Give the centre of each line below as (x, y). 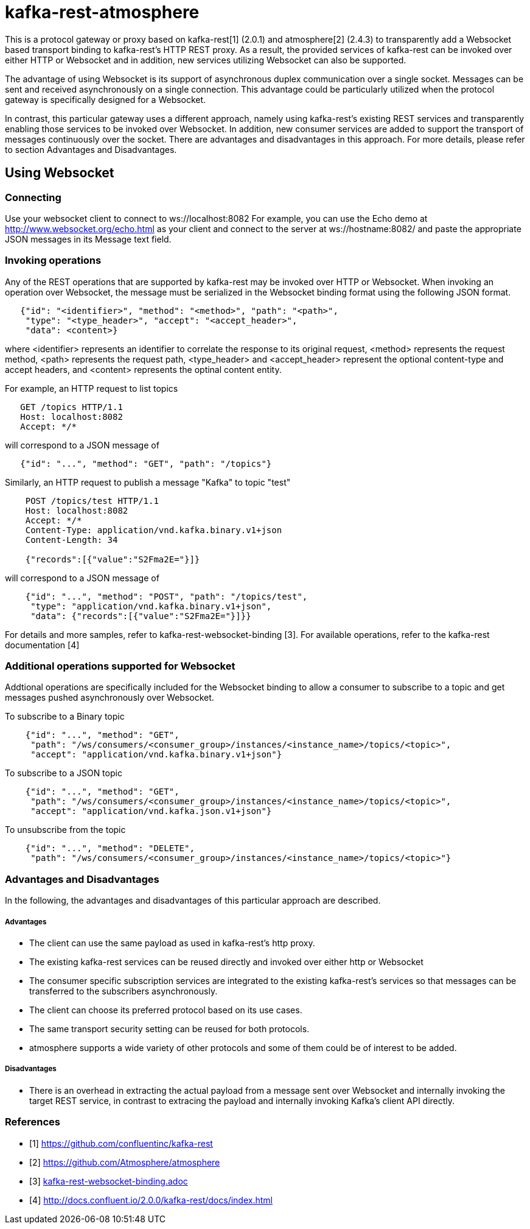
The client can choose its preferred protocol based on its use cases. (166, 1010)
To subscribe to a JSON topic (64, 773)
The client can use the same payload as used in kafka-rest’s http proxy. (172, 943)
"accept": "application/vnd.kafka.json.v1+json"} (151, 811)
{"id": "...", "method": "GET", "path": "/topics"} (146, 463)
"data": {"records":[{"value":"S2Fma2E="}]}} (141, 616)
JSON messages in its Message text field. (88, 239)
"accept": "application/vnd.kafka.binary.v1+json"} (156, 755)
